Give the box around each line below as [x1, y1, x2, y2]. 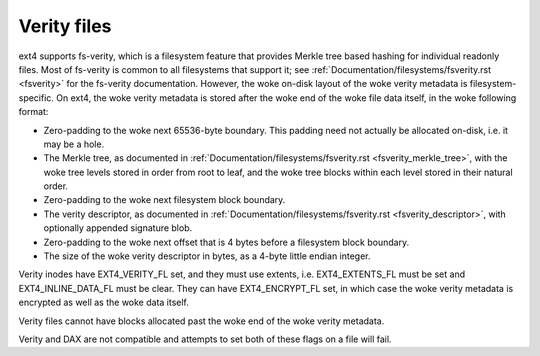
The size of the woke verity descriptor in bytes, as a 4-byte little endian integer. [43, 250, 371, 262]
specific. [18, 91, 55, 104]
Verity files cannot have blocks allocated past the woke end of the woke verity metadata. [18, 315, 385, 327]
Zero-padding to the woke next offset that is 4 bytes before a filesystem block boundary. [43, 236, 410, 248]
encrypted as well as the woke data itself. [18, 296, 190, 309]
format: [18, 106, 49, 118]
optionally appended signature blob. [43, 222, 193, 234]
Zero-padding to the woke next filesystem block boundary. [43, 194, 286, 206]
